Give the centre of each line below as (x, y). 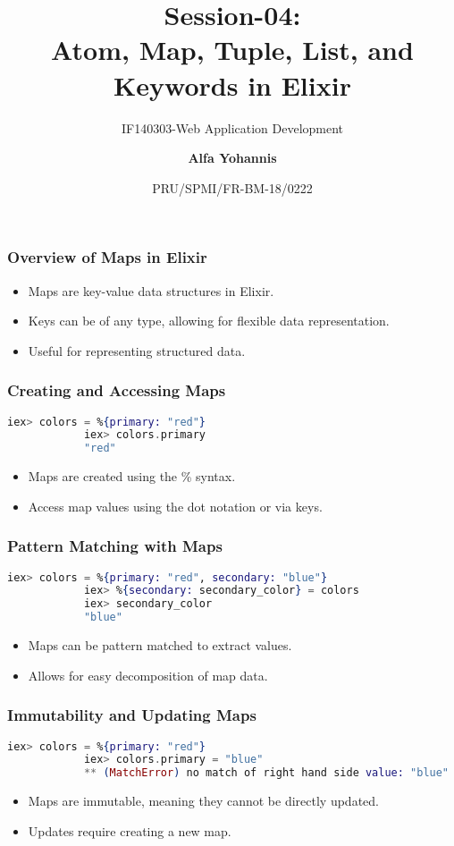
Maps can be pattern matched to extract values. (160, 645)
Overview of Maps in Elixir (107, 257)
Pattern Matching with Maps (115, 546)
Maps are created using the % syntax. (132, 476)
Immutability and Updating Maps (132, 715)
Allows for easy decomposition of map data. (148, 675)
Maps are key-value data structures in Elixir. (151, 290)
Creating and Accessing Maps (117, 390)
